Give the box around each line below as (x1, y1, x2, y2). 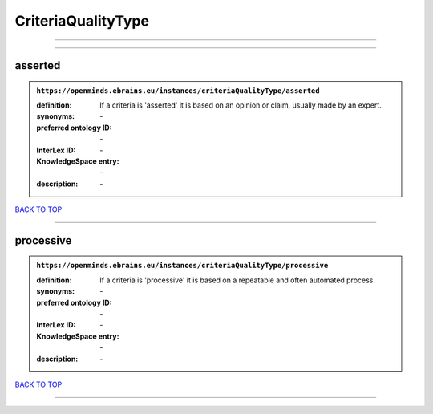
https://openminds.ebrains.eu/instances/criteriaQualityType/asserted (36, 86, 320, 95)
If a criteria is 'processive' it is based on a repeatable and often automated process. (99, 275, 376, 285)
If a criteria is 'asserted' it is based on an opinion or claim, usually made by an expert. (99, 100, 382, 110)
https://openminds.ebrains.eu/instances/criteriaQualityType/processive (36, 261, 329, 270)
